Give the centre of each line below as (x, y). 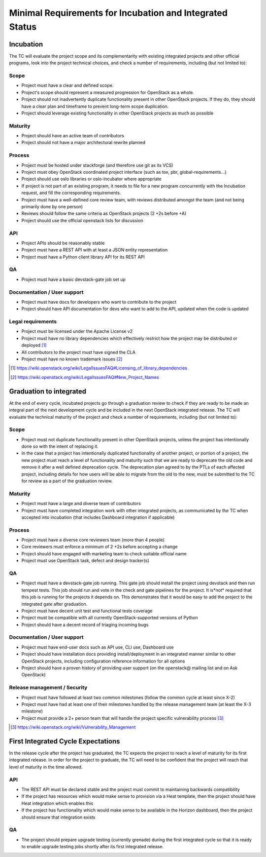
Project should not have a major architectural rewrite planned (83, 143)
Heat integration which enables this (57, 803)
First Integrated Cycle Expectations (65, 741)
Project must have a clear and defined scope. (67, 85)
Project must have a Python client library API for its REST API (83, 257)
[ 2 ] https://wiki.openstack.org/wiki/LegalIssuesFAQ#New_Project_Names (85, 377)
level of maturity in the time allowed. (46, 767)
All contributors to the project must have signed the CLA (78, 352)
